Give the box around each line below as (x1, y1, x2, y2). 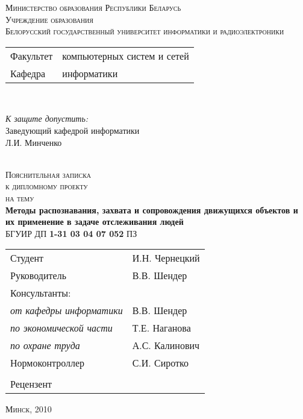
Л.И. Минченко (5, 136, 62, 148)
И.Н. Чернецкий (132, 251, 200, 265)
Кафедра (10, 66, 46, 80)
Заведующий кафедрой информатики (5, 124, 140, 136)
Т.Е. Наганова (132, 321, 191, 335)
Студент (10, 251, 44, 265)
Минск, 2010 (5, 403, 52, 415)
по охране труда (10, 338, 80, 353)
